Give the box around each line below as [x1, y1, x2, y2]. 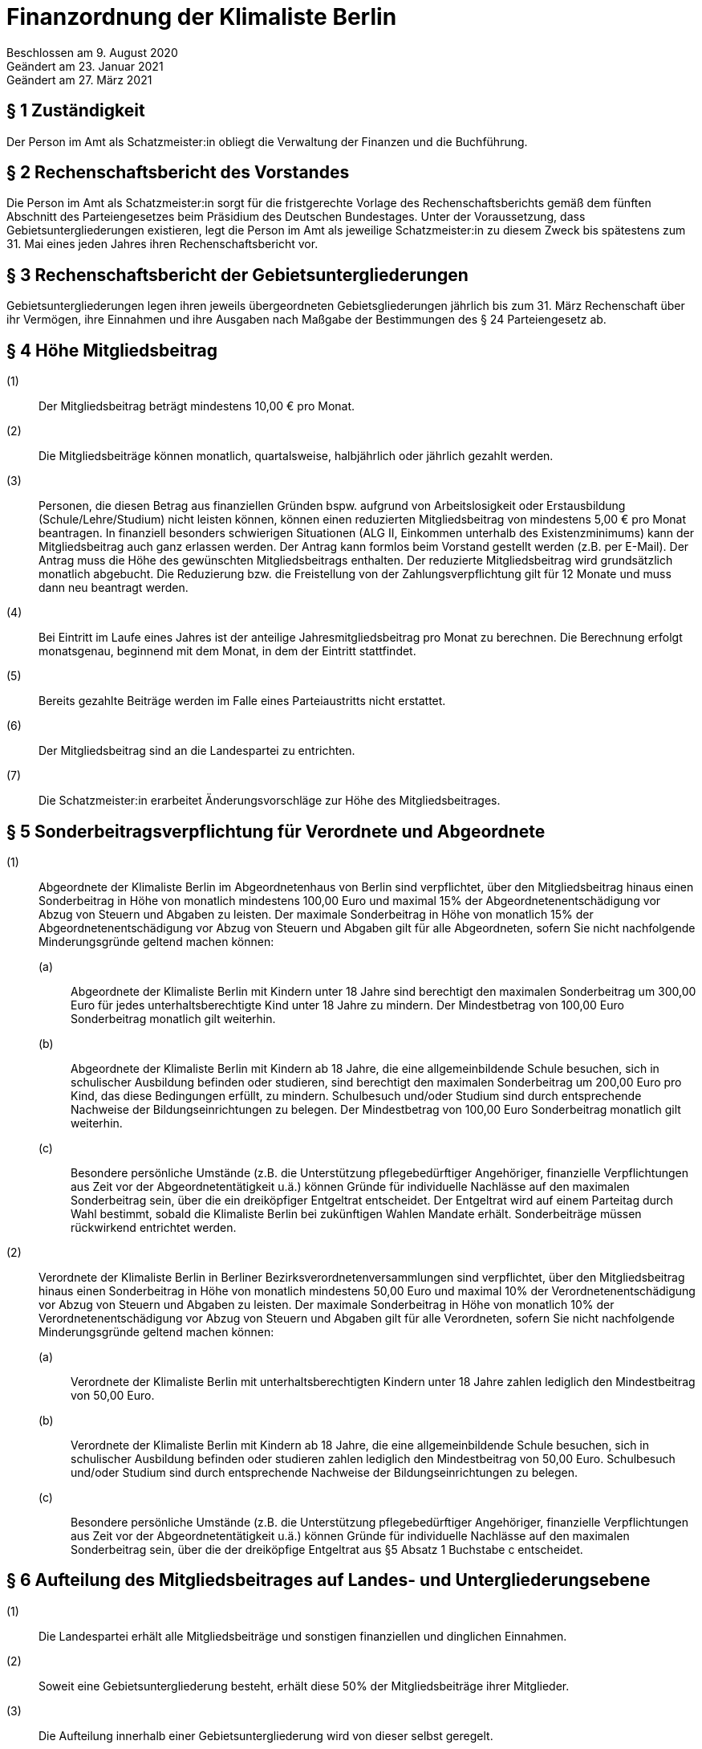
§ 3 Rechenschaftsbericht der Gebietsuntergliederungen [6, 264, 469, 285]
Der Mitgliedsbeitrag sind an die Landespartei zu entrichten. [39, 744, 355, 758]
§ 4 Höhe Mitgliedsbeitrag [6, 340, 217, 361]
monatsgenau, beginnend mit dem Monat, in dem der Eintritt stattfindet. [39, 644, 416, 658]
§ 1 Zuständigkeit [6, 100, 145, 121]
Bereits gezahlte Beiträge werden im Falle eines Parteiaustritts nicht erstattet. [39, 694, 446, 708]
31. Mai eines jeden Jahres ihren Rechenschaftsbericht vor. [6, 237, 319, 251]
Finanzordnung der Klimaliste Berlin [6, 3, 397, 31]
